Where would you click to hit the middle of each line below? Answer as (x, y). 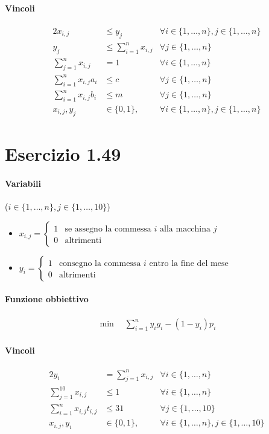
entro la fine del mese (189, 263)
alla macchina (185, 229)
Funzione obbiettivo (47, 299)
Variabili (23, 183)
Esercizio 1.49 (63, 153)
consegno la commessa (100, 263)
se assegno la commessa (108, 229)
